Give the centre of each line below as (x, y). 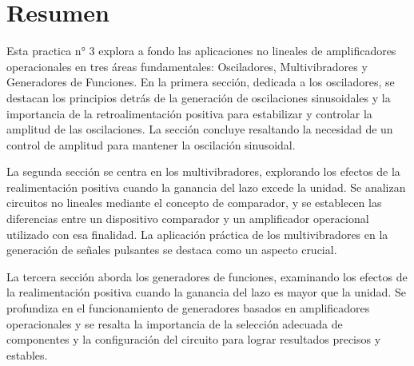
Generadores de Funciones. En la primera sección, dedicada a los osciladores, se (201, 82)
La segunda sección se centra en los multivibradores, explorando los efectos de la (203, 171)
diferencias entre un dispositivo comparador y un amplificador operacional (188, 219)
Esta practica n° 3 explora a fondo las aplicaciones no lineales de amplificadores (201, 51)
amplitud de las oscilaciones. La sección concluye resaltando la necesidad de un (200, 129)
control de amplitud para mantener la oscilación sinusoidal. (151, 144)
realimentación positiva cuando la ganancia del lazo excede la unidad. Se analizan (206, 187)
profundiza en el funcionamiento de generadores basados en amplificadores (188, 308)
